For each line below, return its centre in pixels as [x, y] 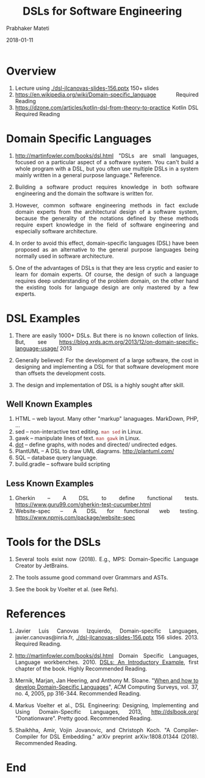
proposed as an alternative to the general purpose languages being [107, 249]
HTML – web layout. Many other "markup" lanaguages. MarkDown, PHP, [107, 419]
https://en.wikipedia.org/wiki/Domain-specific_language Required [107, 94]
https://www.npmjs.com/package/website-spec [75, 518]
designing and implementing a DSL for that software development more [107, 366]
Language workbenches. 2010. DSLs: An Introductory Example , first [107, 662]
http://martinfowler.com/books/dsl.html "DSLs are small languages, [107, 155]
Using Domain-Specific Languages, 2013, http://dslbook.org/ [107, 712]
